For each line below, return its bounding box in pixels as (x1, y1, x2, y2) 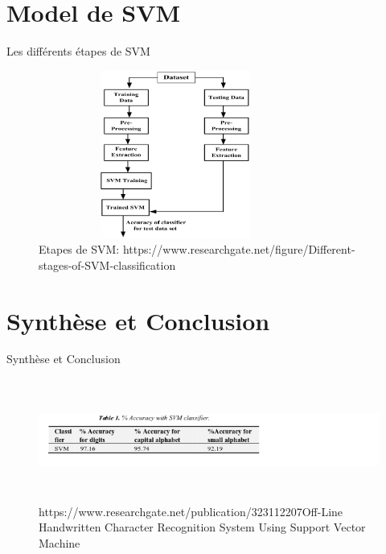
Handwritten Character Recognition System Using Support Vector (39, 519, 366, 535)
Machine (39, 535, 80, 552)
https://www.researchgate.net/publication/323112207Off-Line (39, 502, 343, 519)
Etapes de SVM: (39, 241, 120, 258)
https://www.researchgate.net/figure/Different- (122, 241, 355, 258)
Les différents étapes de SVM (6, 43, 150, 60)
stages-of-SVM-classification (39, 256, 176, 273)
